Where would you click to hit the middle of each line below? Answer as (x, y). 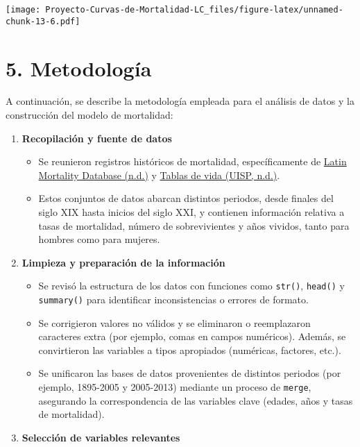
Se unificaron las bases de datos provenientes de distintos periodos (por (190, 373)
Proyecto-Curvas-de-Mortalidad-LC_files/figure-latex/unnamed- (194, 10)
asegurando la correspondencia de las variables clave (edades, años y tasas (196, 400)
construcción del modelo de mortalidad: (89, 115)
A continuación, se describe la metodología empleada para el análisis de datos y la (180, 101)
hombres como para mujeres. (99, 239)
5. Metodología (79, 68)
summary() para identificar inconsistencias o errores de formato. (173, 300)
